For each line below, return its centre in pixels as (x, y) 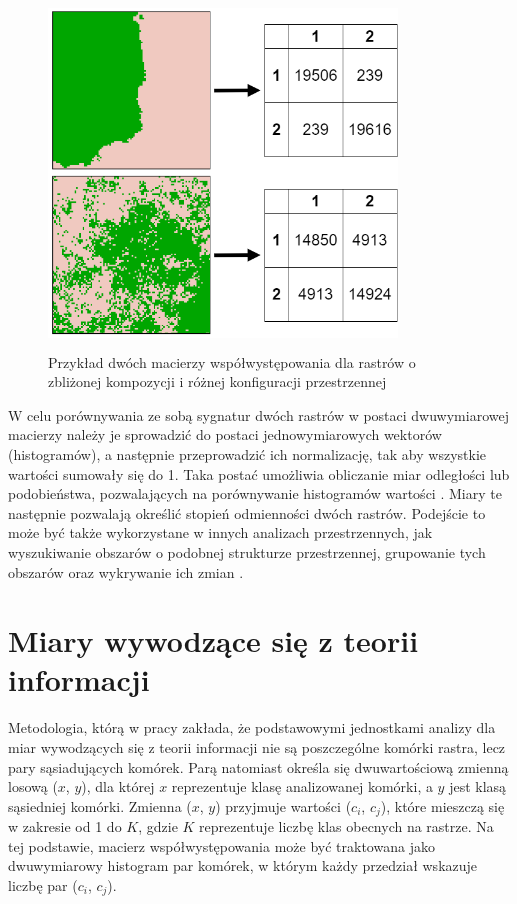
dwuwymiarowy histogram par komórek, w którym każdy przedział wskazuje (243, 865)
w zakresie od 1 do (65, 826)
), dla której (118, 786)
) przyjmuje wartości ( (283, 805)
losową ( (33, 786)
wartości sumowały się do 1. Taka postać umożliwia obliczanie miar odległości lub (259, 473)
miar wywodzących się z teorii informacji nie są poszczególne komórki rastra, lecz (257, 747)
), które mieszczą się (442, 805)
